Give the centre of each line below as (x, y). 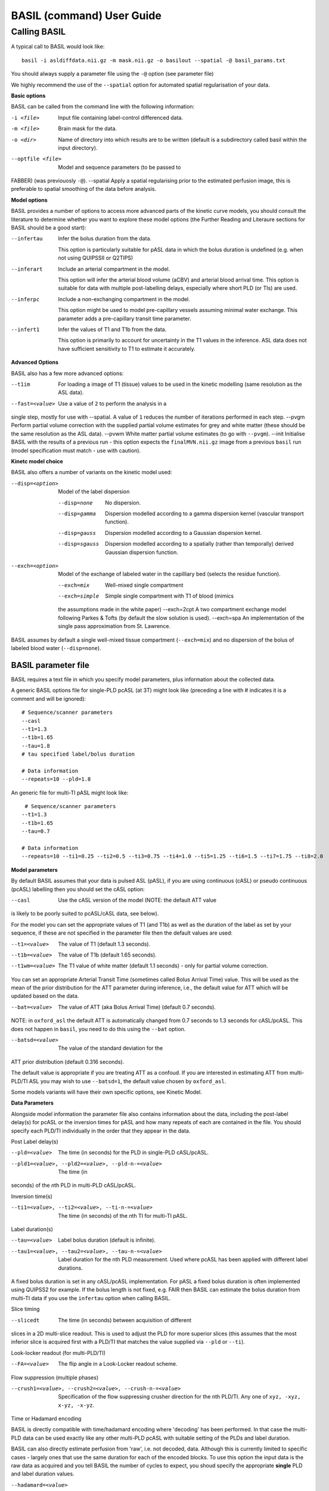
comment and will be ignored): (49, 698)
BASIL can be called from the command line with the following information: (103, 107)
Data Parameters (32, 1103)
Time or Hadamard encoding (46, 1419)
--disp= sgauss (79, 544)
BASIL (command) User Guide (86, 16)
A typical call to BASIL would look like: (58, 47)
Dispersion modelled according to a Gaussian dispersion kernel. (184, 533)
